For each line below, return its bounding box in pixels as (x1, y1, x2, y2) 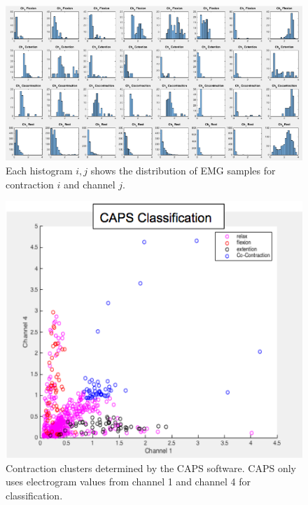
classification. (6, 488, 63, 502)
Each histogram (6, 163, 73, 178)
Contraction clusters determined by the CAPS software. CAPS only (6, 460, 296, 475)
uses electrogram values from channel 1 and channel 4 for (6, 474, 251, 489)
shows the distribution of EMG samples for (90, 163, 276, 178)
